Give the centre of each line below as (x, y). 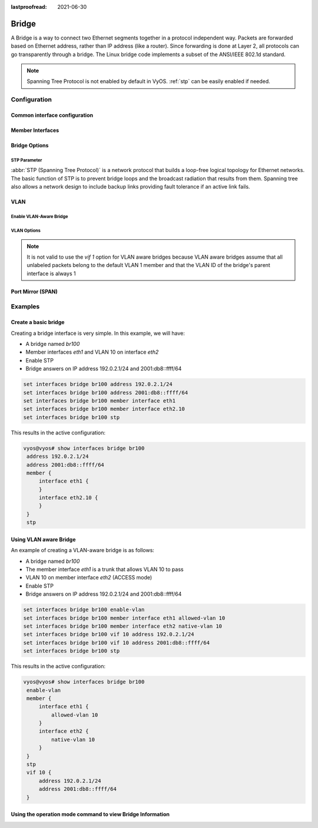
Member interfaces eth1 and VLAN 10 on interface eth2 (92, 352)
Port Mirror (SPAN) (34, 291)
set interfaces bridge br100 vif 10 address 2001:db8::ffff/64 (117, 643)
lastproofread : (29, 7)
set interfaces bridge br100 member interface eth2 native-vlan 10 (123, 626)
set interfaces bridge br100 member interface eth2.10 (104, 409)
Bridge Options (30, 146)
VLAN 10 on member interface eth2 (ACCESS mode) (89, 578)
